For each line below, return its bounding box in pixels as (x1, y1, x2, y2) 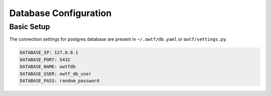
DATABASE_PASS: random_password (20, 78, 100, 83)
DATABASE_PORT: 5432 (20, 57, 70, 62)
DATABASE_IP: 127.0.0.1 (20, 50, 79, 55)
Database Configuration (9, 8, 112, 19)
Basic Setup (9, 22, 50, 31)
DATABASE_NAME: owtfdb (20, 64, 76, 70)
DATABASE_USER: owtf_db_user (20, 71, 92, 76)
